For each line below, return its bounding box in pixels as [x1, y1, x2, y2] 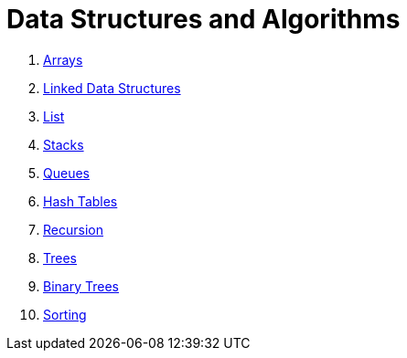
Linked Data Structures [43, 79, 181, 96]
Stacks [43, 136, 84, 153]
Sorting [43, 306, 87, 322]
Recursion [43, 221, 103, 237]
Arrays [43, 51, 83, 68]
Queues [43, 164, 90, 181]
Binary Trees [43, 278, 119, 294]
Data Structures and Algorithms [6, 4, 401, 35]
